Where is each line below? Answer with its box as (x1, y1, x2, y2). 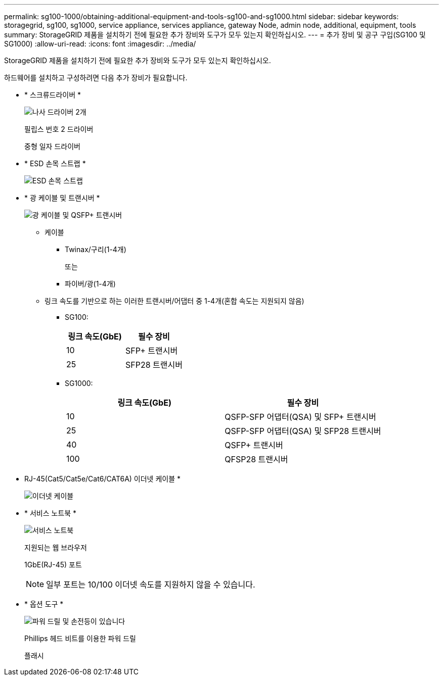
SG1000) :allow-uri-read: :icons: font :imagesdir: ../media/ (4, 39, 196, 48)
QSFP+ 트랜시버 (225, 440, 283, 450)
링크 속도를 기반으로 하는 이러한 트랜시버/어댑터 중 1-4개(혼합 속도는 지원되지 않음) (45, 297, 304, 305)
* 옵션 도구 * (24, 600, 64, 608)
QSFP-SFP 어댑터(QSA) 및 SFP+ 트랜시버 (225, 412, 376, 422)
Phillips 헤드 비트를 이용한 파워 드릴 (24, 634, 136, 643)
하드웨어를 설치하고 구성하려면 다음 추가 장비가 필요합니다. (4, 73, 188, 82)
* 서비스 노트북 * (24, 509, 77, 517)
